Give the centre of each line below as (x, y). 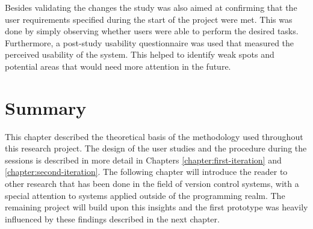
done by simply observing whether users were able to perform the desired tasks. (152, 31)
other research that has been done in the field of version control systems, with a (152, 184)
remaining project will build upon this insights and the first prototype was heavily (156, 207)
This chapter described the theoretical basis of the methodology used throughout (154, 136)
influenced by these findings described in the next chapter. (112, 218)
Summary (46, 107)
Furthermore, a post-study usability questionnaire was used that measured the (150, 42)
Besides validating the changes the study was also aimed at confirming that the (151, 7)
